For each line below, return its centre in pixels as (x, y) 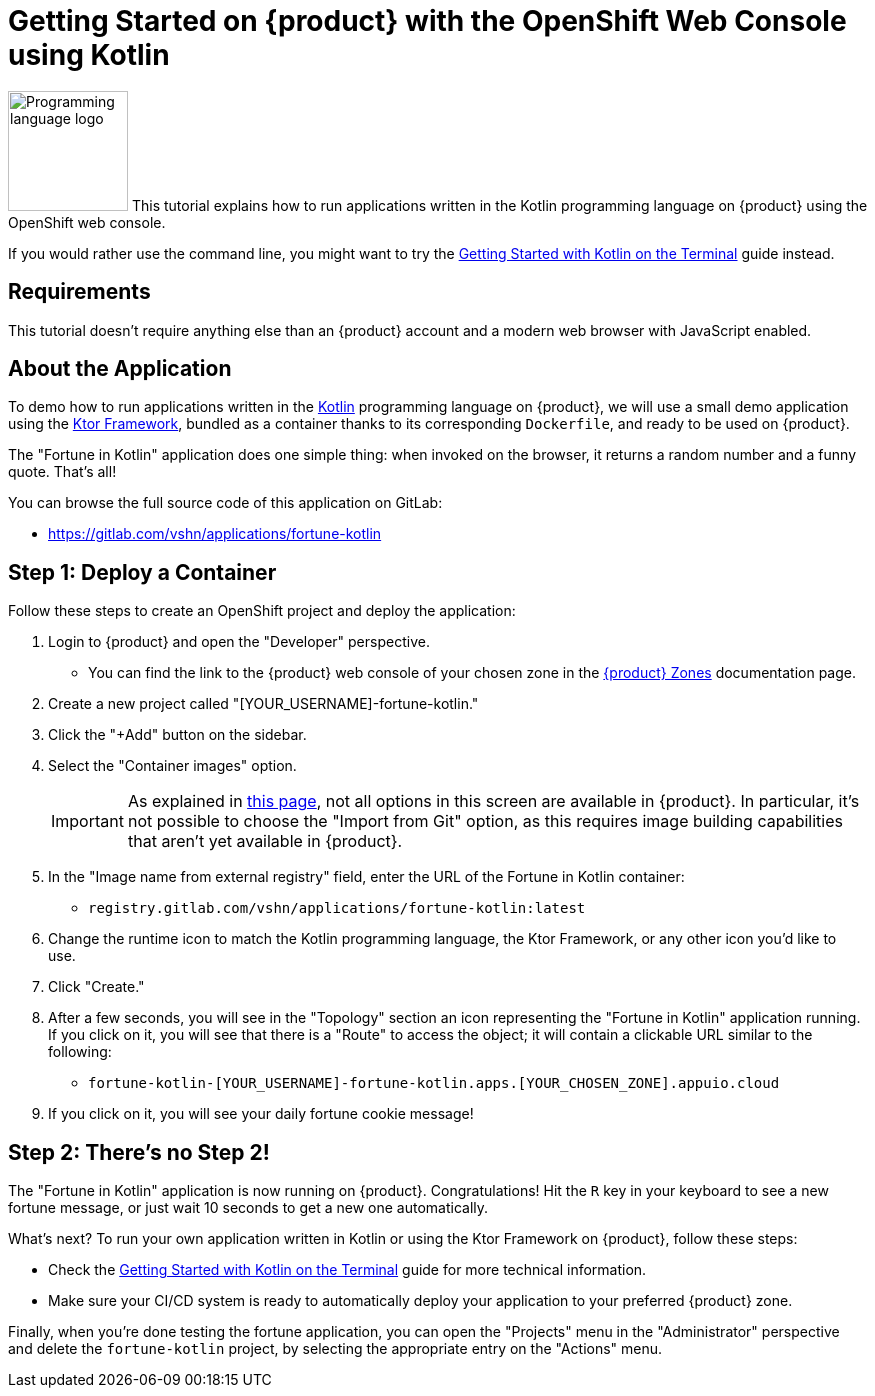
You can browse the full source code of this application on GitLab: (225, 503)
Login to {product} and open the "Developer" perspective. (239, 642)
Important (87, 821)
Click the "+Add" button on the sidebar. (177, 735)
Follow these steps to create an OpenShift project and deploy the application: (262, 611)
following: (80, 1052)
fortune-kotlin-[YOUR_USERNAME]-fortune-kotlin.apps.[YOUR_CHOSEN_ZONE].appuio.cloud (434, 1083)
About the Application (120, 369)
